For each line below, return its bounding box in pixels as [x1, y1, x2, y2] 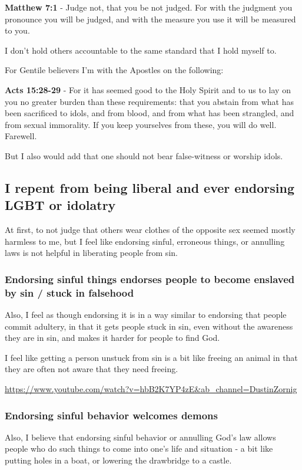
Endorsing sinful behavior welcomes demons [5, 407, 218, 422]
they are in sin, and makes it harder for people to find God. [5, 331, 220, 344]
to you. [5, 24, 30, 37]
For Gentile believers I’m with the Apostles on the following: [5, 64, 224, 76]
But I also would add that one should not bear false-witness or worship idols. [5, 149, 283, 162]
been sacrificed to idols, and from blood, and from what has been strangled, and [5, 107, 294, 119]
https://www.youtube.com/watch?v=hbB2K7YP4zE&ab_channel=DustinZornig [5, 383, 297, 395]
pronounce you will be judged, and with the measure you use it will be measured [5, 12, 296, 25]
